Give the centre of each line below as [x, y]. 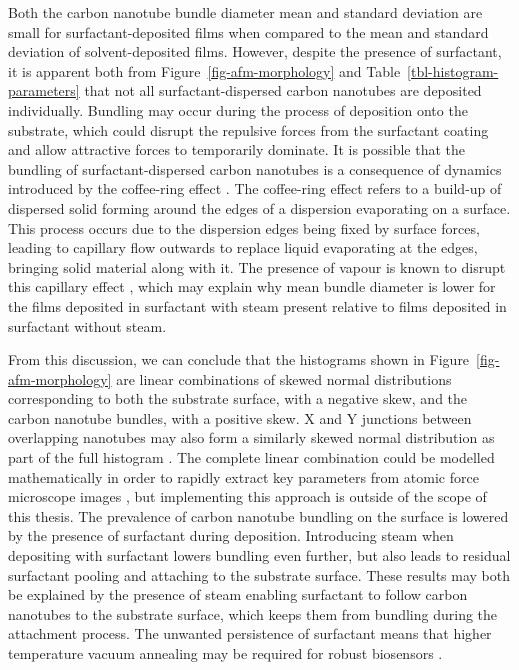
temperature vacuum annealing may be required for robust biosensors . [225, 653]
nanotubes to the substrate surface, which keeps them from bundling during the [253, 613]
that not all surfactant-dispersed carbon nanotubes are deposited [283, 90]
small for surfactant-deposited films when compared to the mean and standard [248, 31]
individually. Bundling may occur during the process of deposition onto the [238, 109]
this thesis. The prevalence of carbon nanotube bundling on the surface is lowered [258, 515]
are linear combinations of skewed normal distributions [284, 378]
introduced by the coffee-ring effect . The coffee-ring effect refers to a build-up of [255, 188]
